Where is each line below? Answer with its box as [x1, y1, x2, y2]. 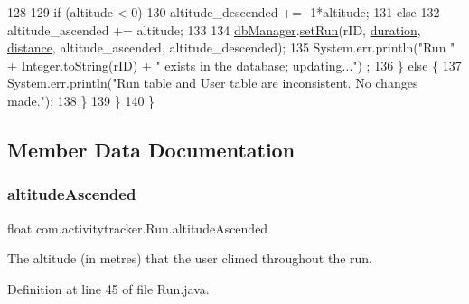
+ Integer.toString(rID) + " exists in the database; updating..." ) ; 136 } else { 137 [7, 55, 462, 74]
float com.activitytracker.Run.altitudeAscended [7, 218, 268, 237]
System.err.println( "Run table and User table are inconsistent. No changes [7, 73, 418, 92]
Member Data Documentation [7, 135, 295, 163]
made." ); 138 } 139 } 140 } [7, 90, 155, 109]
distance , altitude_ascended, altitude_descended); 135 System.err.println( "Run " [7, 38, 455, 57]
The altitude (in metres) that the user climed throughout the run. [7, 249, 372, 268]
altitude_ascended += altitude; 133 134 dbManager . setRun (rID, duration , [7, 20, 421, 39]
